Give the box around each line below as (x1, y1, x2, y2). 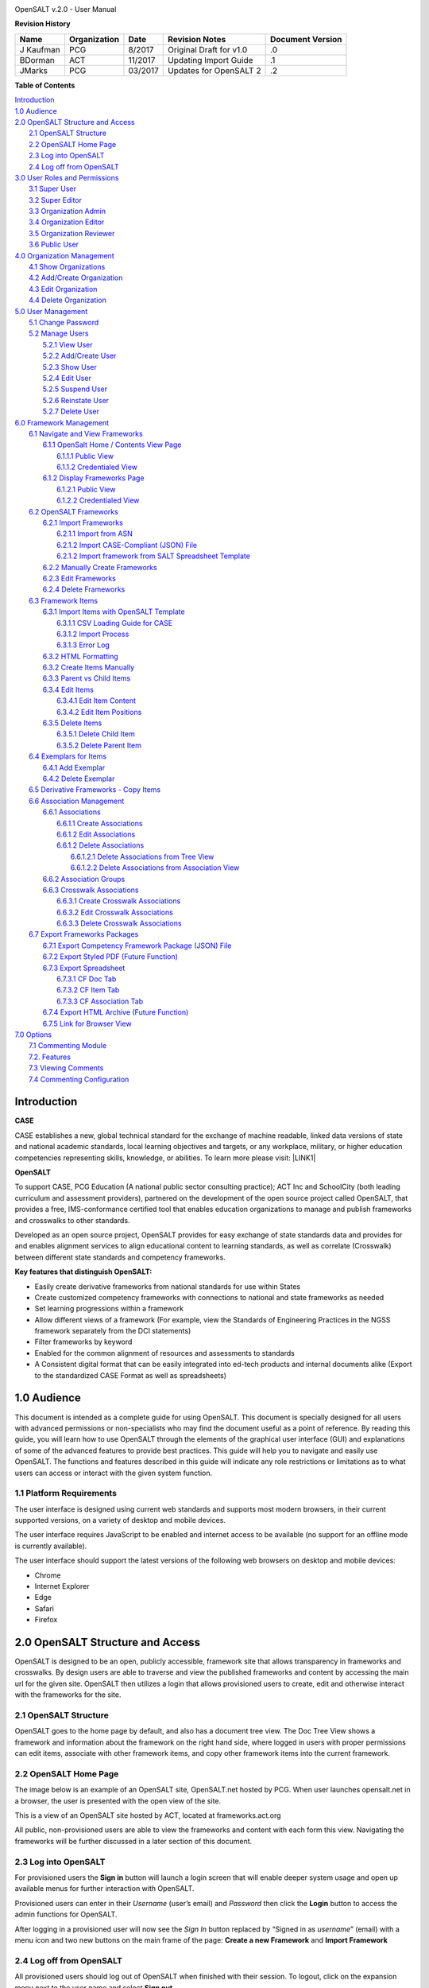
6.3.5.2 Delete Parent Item (56, 740, 142, 750)
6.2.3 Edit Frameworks (42, 573, 117, 583)
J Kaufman (19, 44, 60, 55)
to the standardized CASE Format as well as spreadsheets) (34, 1370, 226, 1380)
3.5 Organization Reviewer (29, 228, 115, 238)
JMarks (19, 64, 48, 76)
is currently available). (14, 1541, 87, 1551)
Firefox (34, 1615, 58, 1625)
